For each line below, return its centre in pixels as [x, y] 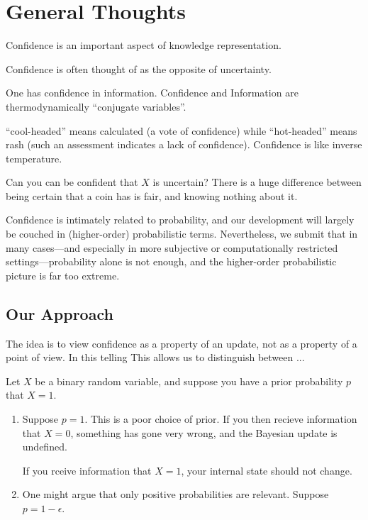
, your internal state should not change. [267, 470]
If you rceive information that [87, 470]
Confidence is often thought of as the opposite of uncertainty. [139, 68]
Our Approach [60, 313]
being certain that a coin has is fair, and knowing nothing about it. [152, 195]
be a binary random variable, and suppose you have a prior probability [189, 381]
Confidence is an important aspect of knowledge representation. [144, 45]
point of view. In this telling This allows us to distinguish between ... [155, 357]
